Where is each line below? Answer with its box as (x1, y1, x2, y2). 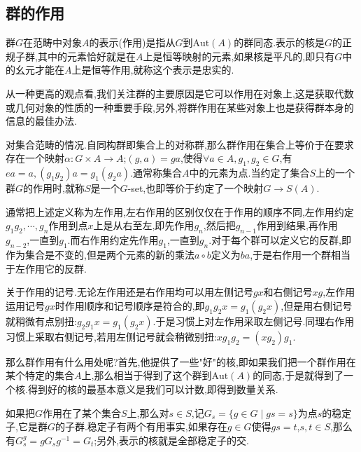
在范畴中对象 (23, 35, 83, 50)
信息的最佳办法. (6, 114, 77, 128)
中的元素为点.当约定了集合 (189, 165, 310, 180)
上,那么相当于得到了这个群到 (81, 368, 212, 383)
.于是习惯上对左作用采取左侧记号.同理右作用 (153, 313, 355, 328)
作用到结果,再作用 (256, 218, 338, 233)
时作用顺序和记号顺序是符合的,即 (55, 298, 205, 313)
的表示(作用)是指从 (89, 35, 176, 50)
